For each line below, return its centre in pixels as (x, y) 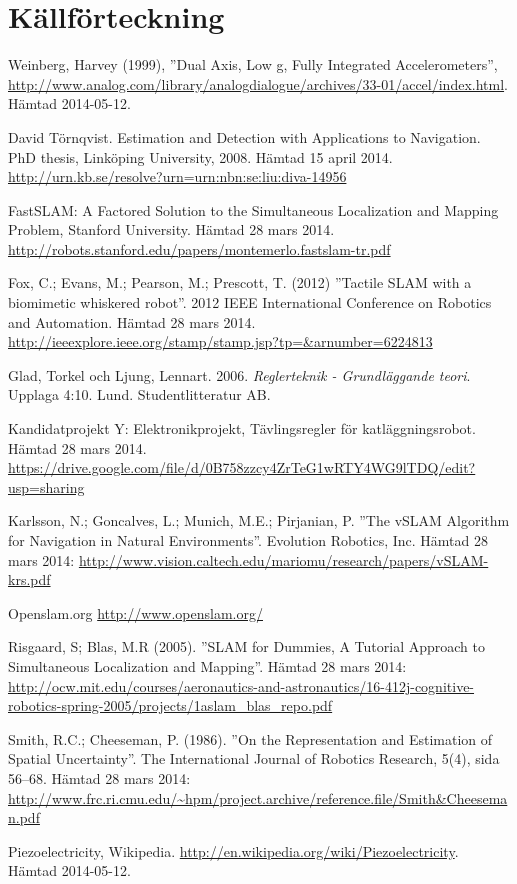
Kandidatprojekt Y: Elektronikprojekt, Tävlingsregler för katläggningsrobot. (242, 428)
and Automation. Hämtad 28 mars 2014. (132, 321)
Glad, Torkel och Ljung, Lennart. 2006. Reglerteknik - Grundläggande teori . (239, 374)
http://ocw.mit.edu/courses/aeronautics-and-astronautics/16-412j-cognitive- (241, 685)
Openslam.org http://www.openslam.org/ (135, 612)
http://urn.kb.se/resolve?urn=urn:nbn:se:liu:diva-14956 (177, 176)
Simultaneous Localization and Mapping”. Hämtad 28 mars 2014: (207, 665)
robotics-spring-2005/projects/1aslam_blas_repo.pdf (170, 705)
